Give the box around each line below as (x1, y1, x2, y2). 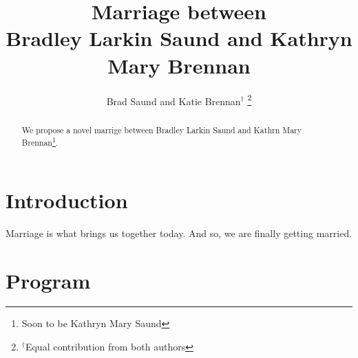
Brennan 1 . (21, 135, 59, 148)
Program (6, 266, 91, 294)
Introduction (6, 186, 128, 214)
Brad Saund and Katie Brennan (106, 93, 241, 108)
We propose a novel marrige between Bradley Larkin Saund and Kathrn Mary (21, 124, 302, 135)
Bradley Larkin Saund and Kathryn (6, 24, 352, 52)
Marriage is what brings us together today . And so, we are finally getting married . (6, 225, 352, 240)
